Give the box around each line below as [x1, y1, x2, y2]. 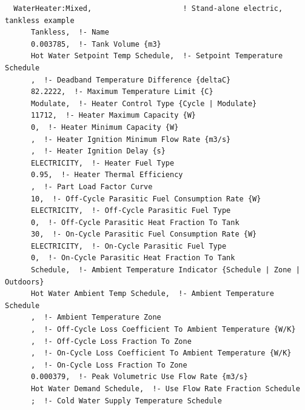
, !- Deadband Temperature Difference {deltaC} [30, 75, 231, 84]
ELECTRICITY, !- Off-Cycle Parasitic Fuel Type [30, 206, 231, 215]
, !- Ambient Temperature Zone [30, 313, 161, 322]
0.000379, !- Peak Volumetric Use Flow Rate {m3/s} [30, 372, 248, 381]
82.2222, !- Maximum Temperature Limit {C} [30, 87, 213, 96]
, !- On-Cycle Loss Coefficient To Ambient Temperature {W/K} [30, 349, 292, 358]
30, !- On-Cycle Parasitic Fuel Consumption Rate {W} [30, 230, 257, 239]
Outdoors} [5, 277, 44, 286]
